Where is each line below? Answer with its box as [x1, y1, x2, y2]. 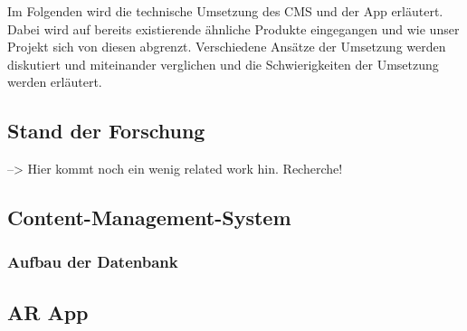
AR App [7, 298, 89, 326]
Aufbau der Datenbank [7, 251, 178, 273]
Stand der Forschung [7, 117, 205, 145]
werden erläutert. [7, 72, 102, 91]
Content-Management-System [7, 203, 291, 232]
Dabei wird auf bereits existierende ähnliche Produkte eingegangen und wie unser [7, 19, 460, 38]
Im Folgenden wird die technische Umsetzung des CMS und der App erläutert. [7, 2, 443, 20]
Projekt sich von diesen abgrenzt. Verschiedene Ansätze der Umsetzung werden [7, 37, 446, 56]
